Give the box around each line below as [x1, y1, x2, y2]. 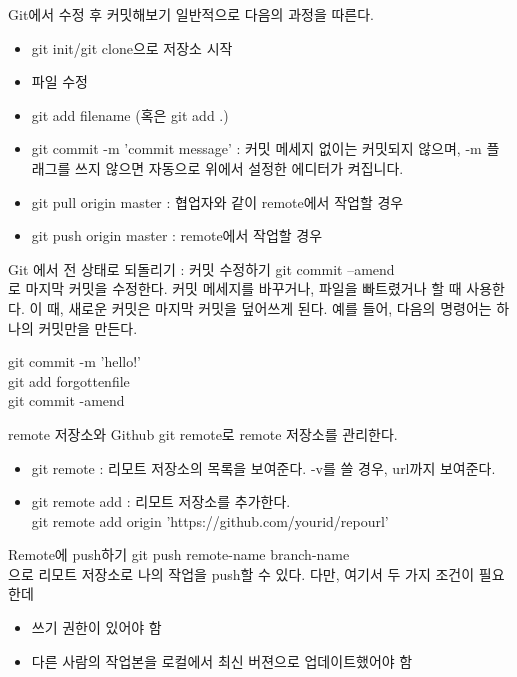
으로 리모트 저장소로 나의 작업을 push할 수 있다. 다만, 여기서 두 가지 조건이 [8, 563, 475, 584]
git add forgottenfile [8, 370, 130, 391]
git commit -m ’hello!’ [8, 351, 141, 372]
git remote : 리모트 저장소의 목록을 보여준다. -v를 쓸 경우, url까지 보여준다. [31, 457, 496, 478]
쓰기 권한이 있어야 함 [31, 617, 162, 638]
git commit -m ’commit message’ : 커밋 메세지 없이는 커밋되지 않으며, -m [31, 138, 482, 159]
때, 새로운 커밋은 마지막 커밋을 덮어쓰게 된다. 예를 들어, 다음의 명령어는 [46, 297, 492, 318]
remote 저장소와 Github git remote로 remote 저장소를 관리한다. [8, 423, 398, 444]
